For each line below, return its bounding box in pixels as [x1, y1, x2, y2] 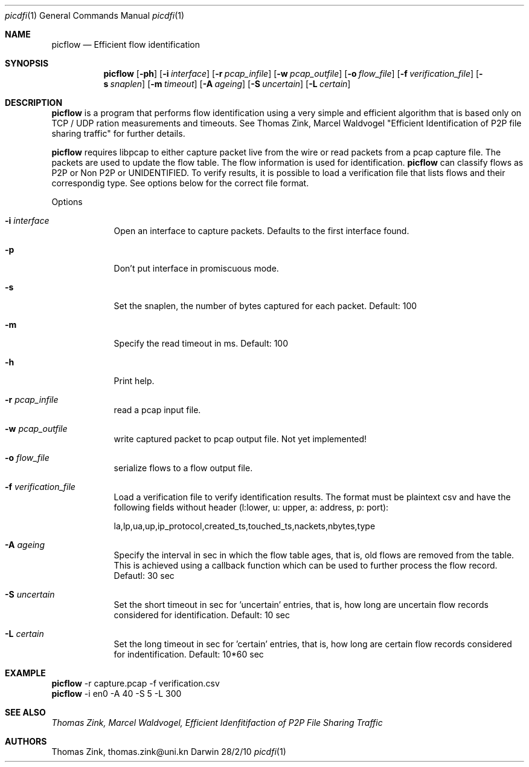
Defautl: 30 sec [114, 570, 175, 581]
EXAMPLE [5, 668, 46, 678]
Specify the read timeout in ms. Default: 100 [114, 338, 289, 348]
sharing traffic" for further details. [51, 128, 185, 139]
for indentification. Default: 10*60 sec [114, 649, 264, 659]
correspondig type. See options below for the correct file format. [51, 178, 309, 188]
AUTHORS [5, 736, 47, 746]
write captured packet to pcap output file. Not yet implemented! [114, 434, 367, 444]
